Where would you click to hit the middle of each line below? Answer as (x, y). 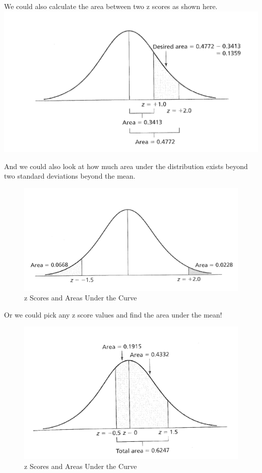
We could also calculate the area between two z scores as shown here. (111, 6)
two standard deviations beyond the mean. (70, 176)
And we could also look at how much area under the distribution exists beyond (126, 166)
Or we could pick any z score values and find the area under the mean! (113, 314)
